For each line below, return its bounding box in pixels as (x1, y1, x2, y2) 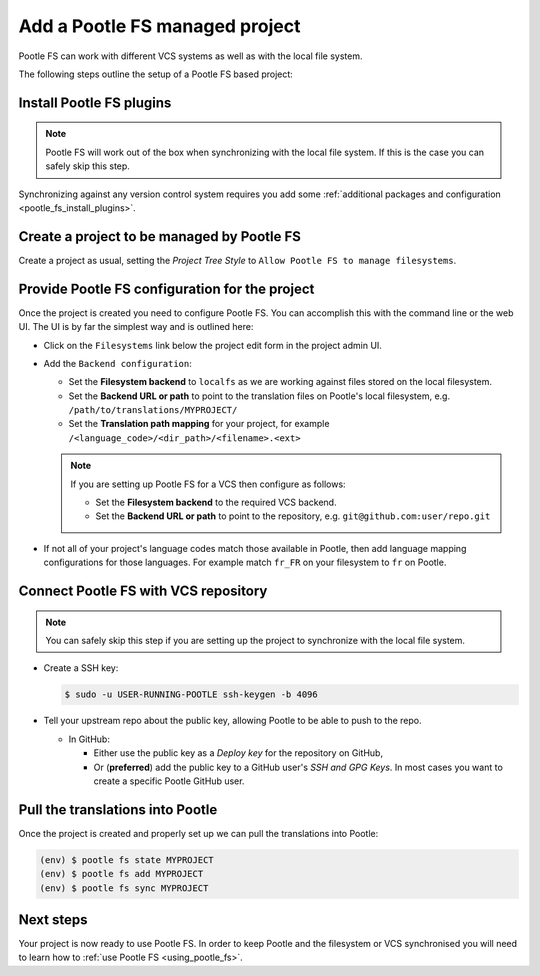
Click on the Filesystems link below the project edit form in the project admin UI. (43, 339, 382, 351)
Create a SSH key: (43, 662, 119, 674)
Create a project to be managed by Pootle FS (18, 228, 302, 245)
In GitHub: (68, 733, 110, 745)
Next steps (18, 911, 88, 928)
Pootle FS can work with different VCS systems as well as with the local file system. (18, 50, 363, 62)
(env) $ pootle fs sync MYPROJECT (39, 882, 209, 894)
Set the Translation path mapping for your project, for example (68, 418, 330, 430)
